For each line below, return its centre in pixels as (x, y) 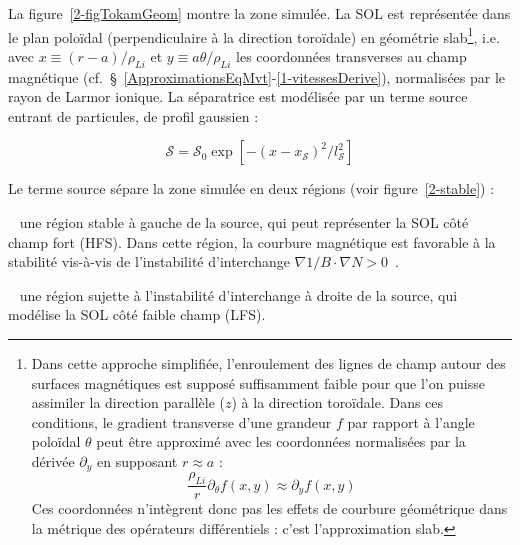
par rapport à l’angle (411, 421)
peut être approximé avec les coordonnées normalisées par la (281, 441)
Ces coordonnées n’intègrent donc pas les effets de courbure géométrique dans (269, 508)
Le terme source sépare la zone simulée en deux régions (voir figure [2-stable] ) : (251, 188)
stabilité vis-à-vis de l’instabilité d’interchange (149, 261)
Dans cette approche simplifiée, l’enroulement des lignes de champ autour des (268, 362)
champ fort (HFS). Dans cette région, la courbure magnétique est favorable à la (252, 241)
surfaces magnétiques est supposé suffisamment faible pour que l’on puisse (258, 382)
